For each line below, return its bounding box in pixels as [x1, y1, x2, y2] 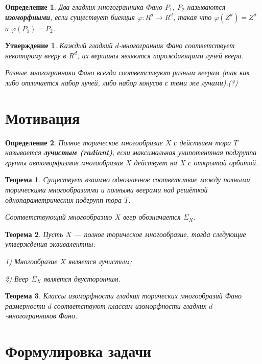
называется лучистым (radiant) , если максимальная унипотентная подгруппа [5, 147, 257, 158]
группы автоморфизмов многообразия [5, 157, 123, 167]
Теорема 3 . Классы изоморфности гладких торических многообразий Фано [5, 290, 242, 301]
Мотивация [5, 107, 80, 128]
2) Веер [5, 273, 29, 284]
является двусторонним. [43, 273, 121, 284]
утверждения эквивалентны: [5, 239, 96, 249]
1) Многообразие [5, 256, 58, 267]
